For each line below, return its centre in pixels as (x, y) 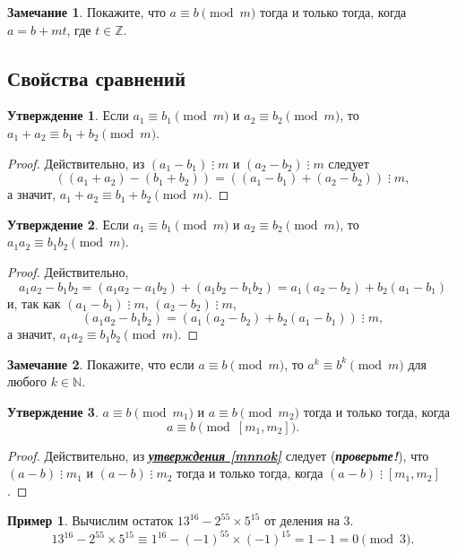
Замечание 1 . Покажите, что (86, 12)
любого (27, 381)
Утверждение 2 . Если (68, 224)
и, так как (34, 303)
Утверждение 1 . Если (68, 115)
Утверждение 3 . (53, 411)
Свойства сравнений (97, 78)
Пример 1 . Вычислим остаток (91, 520)
